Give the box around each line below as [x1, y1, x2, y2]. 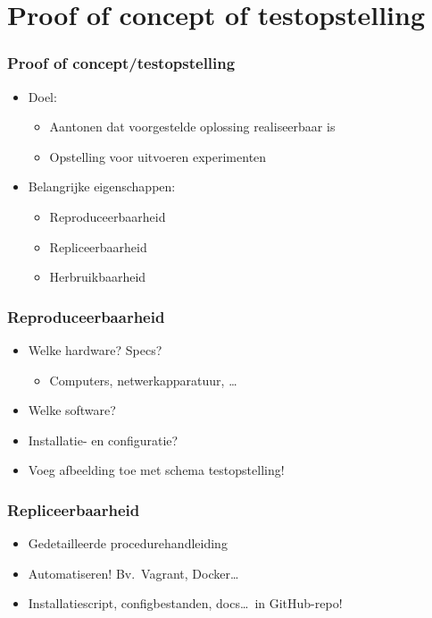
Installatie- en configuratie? [28, 430, 179, 449]
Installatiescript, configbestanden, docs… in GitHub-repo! [28, 594, 343, 613]
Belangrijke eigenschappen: [28, 177, 176, 196]
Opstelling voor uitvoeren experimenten [49, 147, 267, 165]
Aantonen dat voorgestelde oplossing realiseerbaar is [49, 117, 336, 136]
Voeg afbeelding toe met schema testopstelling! [28, 461, 285, 479]
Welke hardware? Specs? [28, 340, 162, 359]
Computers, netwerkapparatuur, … [49, 370, 237, 389]
